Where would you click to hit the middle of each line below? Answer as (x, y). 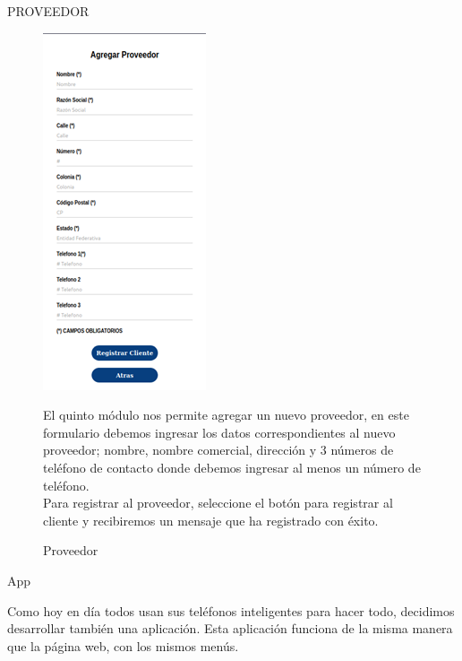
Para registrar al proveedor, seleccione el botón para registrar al (218, 503)
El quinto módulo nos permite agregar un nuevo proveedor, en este (226, 415)
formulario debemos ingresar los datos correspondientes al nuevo (219, 432)
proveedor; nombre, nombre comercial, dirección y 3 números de (218, 450)
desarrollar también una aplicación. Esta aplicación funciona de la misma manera (230, 628)
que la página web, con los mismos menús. (123, 645)
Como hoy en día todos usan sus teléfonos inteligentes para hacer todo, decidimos (231, 610)
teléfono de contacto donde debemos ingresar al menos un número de (232, 467)
